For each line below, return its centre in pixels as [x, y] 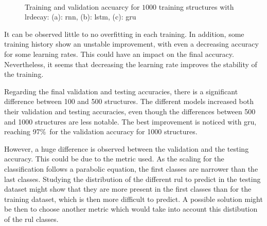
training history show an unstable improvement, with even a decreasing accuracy [131, 44]
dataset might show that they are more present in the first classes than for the [128, 189]
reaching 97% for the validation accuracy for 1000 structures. [101, 131]
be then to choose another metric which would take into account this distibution [131, 209]
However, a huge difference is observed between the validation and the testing [127, 148]
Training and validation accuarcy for [82, 6]
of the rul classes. [31, 219]
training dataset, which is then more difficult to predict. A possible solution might [133, 199]
